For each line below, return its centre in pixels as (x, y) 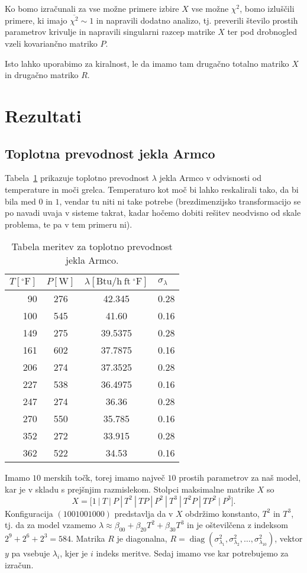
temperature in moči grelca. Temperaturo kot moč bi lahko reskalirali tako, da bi (152, 190)
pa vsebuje (31, 553)
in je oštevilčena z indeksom (237, 525)
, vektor (289, 538)
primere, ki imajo (36, 20)
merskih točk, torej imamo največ (104, 478)
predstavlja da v (144, 513)
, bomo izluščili (267, 8)
